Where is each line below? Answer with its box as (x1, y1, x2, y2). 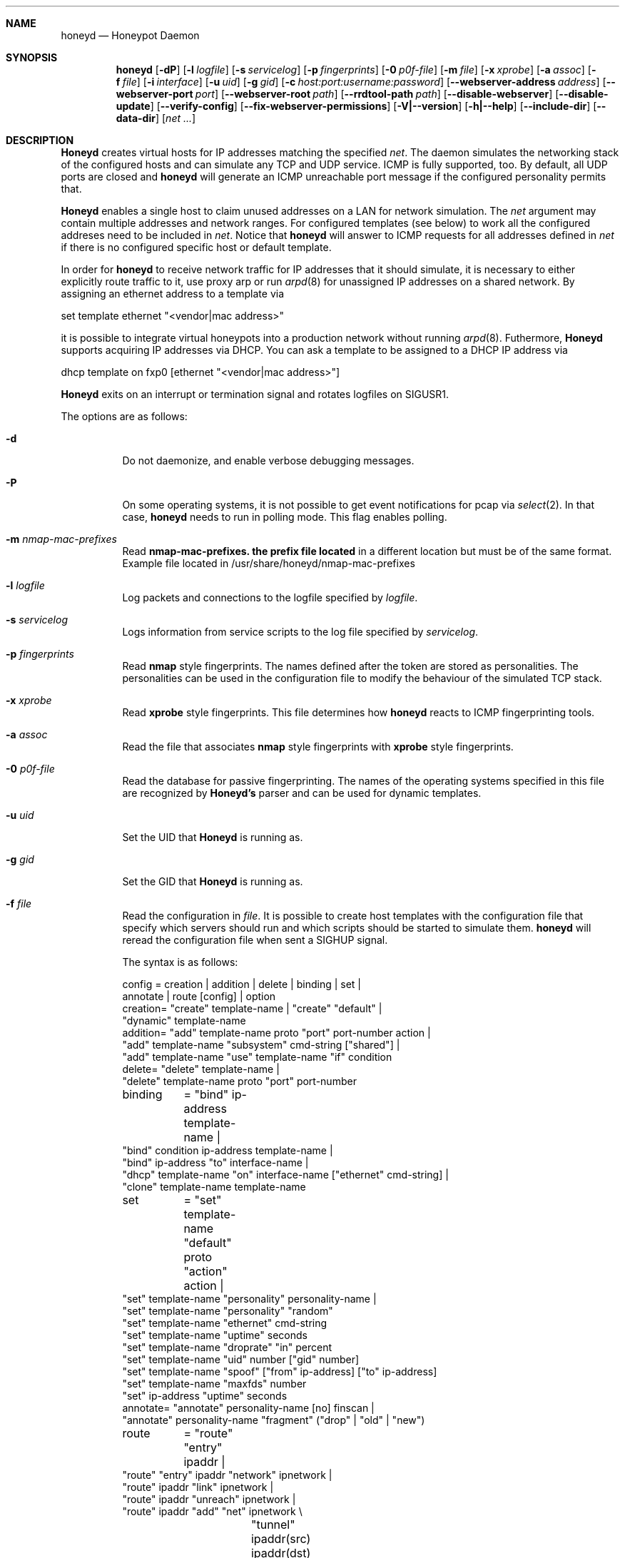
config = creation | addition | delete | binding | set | (122, 978, 362, 990)
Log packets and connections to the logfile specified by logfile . (122, 591, 418, 604)
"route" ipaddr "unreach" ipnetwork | (122, 1493, 296, 1505)
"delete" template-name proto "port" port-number (122, 1075, 357, 1087)
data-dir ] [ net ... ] (116, 112, 196, 124)
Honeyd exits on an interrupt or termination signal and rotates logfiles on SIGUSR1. (61, 388, 449, 400)
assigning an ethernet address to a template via (61, 287, 285, 300)
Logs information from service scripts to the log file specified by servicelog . (122, 626, 479, 638)
